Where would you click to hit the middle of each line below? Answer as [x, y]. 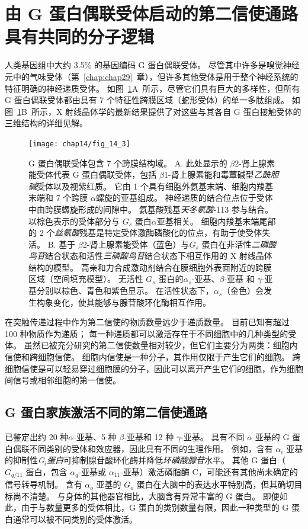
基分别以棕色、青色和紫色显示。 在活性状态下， [121, 291]
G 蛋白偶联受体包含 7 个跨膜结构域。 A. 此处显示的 [128, 163]
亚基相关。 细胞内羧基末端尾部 [216, 221]
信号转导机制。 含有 [44, 484]
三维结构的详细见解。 [46, 123]
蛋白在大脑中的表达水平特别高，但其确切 [215, 484]
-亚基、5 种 [95, 437]
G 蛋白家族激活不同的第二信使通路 [106, 412]
